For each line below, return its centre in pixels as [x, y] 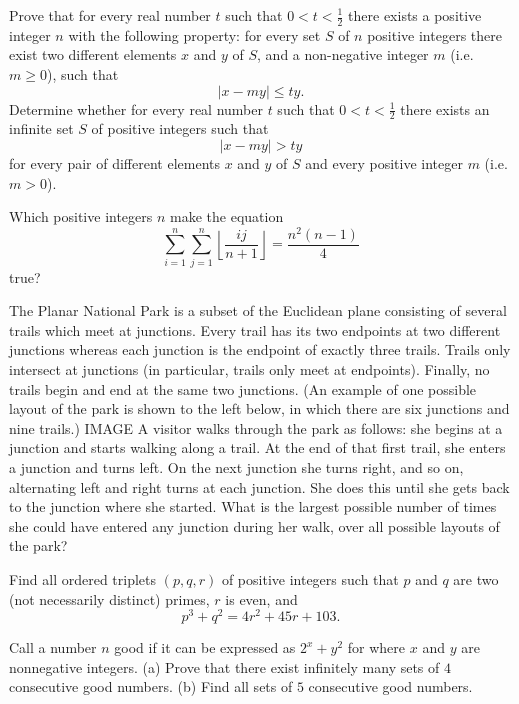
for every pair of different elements [114, 163]
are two [476, 579]
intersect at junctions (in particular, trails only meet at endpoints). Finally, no [249, 369]
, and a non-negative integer [343, 54]
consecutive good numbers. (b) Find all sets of [151, 686]
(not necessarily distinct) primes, [109, 598]
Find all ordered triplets [83, 579]
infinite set [41, 128]
